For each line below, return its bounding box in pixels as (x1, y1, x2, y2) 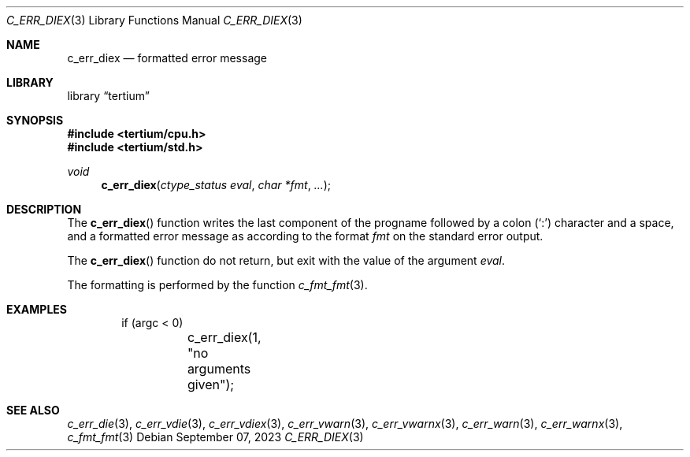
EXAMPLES (6, 303, 67, 316)
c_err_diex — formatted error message (67, 51, 267, 65)
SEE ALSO (6, 403, 60, 417)
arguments (187, 361, 251, 377)
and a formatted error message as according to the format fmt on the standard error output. (67, 229, 543, 243)
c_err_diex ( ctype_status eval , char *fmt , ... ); (101, 178, 332, 191)
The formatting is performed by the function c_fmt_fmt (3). (67, 278, 368, 292)
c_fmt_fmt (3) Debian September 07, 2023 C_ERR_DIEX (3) (67, 430, 364, 444)
